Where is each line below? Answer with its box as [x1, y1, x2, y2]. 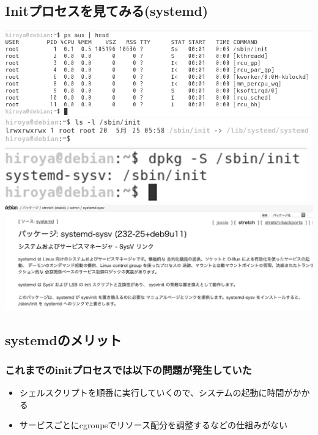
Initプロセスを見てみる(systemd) [5, 1, 209, 20]
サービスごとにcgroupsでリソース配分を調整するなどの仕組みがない [19, 419, 287, 431]
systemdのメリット [5, 330, 122, 349]
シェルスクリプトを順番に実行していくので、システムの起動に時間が [19, 386, 293, 399]
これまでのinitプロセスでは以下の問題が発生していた [5, 362, 252, 377]
